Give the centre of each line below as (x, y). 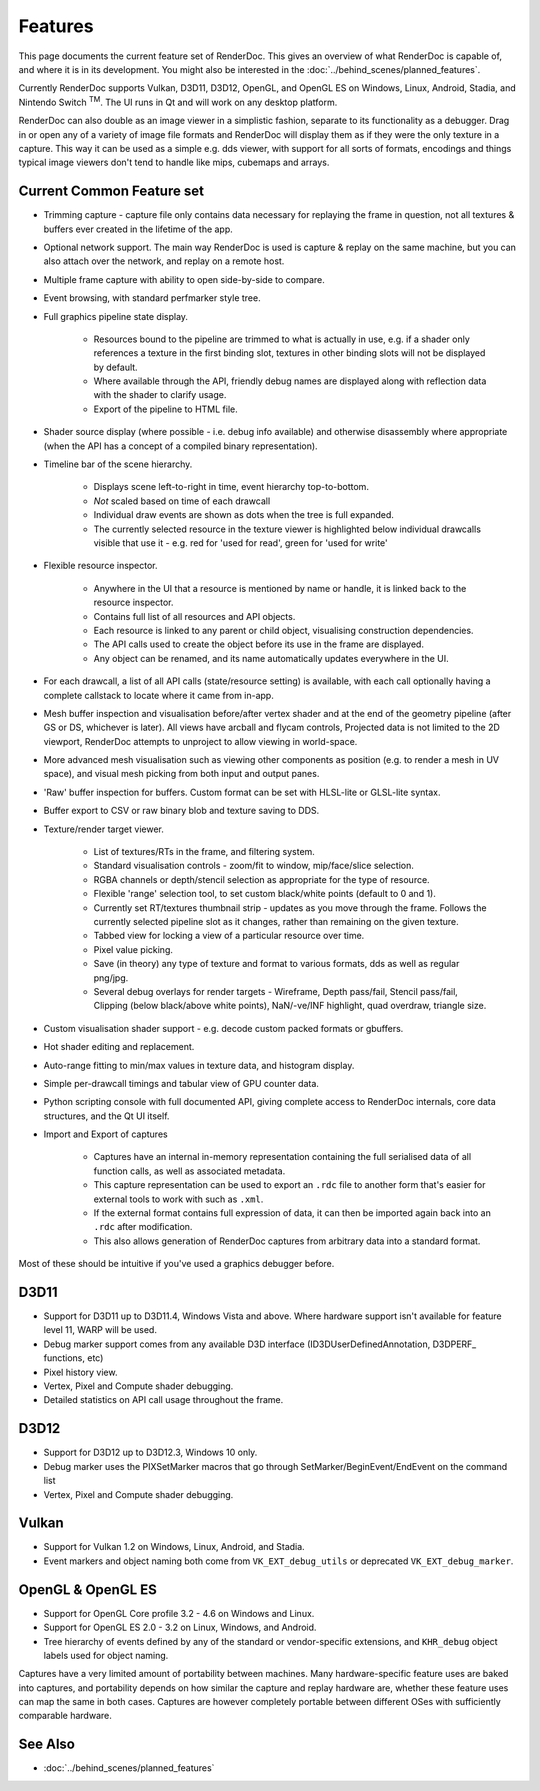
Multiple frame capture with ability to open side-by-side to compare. (184, 279)
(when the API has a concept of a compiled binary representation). (181, 446)
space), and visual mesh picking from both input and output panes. (181, 774)
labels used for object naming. (106, 1655)
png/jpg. (111, 977)
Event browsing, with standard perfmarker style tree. (152, 298)
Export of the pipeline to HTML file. (166, 409)
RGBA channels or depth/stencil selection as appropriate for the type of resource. (261, 879)
